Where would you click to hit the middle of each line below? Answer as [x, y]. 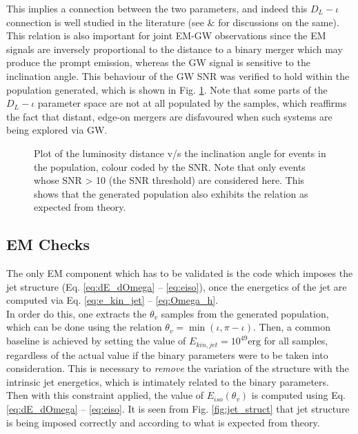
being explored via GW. [57, 130]
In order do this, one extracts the [77, 313]
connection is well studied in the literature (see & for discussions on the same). [173, 22]
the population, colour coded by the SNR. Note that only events [170, 166]
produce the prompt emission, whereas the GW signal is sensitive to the [158, 62]
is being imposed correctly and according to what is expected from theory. [163, 422]
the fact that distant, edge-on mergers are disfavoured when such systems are [169, 116]
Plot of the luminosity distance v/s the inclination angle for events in [180, 153]
